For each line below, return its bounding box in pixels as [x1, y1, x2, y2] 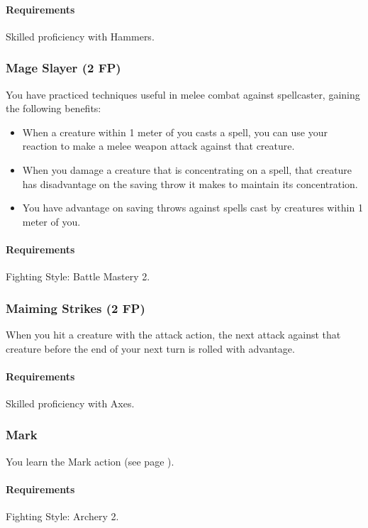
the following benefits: [6, 101, 101, 116]
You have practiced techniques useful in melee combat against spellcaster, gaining [6, 87, 360, 101]
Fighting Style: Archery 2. [6, 509, 119, 524]
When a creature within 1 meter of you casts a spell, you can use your [22, 124, 328, 139]
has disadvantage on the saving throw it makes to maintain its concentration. [22, 176, 358, 191]
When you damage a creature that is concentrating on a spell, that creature [22, 162, 352, 177]
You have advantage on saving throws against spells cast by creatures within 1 [22, 200, 363, 215]
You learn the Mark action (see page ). [6, 453, 174, 468]
